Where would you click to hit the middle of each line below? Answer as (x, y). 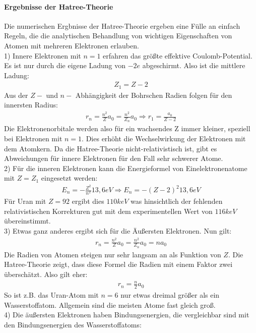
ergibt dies (88, 201)
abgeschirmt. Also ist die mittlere (194, 65)
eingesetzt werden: (69, 178)
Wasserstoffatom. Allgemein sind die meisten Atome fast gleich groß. (110, 304)
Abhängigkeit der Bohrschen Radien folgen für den (154, 95)
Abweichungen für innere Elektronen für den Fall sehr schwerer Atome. (114, 158)
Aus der (16, 95)
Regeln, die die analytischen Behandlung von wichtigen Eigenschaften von (118, 36)
